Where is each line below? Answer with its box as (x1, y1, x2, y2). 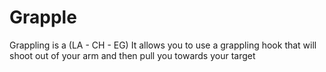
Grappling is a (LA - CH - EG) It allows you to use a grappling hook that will (9, 39, 317, 51)
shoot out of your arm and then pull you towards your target (9, 49, 256, 61)
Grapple (9, 6, 77, 29)
